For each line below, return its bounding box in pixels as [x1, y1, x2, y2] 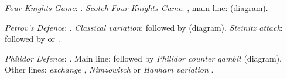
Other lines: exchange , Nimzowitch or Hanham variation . [5, 63, 214, 76]
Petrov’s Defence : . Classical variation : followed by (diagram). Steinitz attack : [5, 21, 283, 33]
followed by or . [5, 33, 60, 45]
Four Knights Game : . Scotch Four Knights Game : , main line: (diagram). [5, 2, 268, 13]
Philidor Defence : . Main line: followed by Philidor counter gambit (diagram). [5, 52, 282, 64]
